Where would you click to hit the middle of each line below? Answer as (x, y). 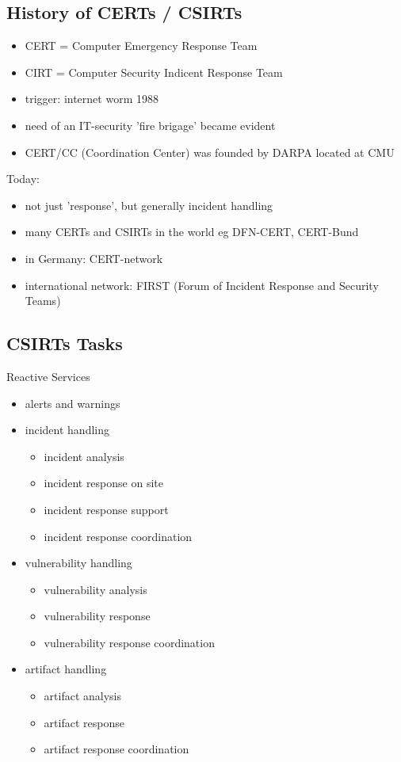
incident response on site (103, 483)
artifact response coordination (116, 749)
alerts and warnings (73, 403)
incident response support (106, 509)
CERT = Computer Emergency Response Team (141, 46)
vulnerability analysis (95, 589)
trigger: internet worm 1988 (92, 99)
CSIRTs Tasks (65, 343)
